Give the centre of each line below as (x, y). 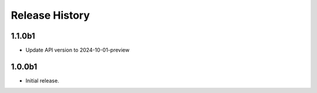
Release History (50, 15)
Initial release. (42, 80)
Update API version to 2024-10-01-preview (77, 50)
